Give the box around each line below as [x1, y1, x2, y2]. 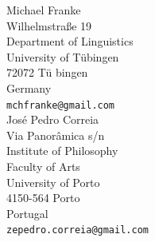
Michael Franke [6, 2, 81, 18]
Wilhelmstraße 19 [6, 17, 92, 34]
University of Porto [6, 173, 100, 190]
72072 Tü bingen [6, 64, 88, 81]
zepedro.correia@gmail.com [6, 224, 149, 236]
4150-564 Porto [6, 189, 80, 206]
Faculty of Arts [6, 158, 80, 174]
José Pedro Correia [6, 111, 99, 128]
